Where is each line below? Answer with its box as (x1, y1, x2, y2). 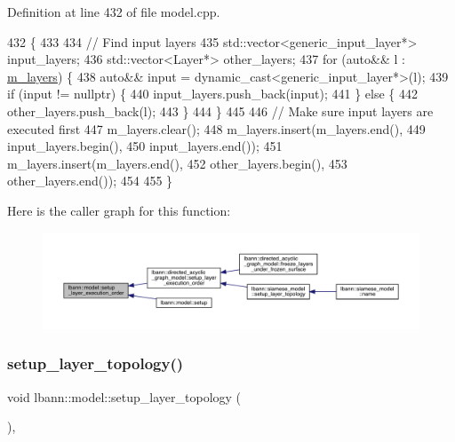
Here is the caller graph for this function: (7, 201, 231, 219)
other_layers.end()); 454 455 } (7, 171, 173, 190)
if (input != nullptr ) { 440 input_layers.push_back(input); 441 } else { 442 (7, 84, 419, 103)
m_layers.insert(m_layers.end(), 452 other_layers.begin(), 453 (7, 154, 347, 172)
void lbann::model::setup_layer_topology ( (7, 387, 242, 406)
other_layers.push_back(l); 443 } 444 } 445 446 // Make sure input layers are (7, 101, 434, 120)
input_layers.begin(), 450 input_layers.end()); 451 (7, 137, 283, 155)
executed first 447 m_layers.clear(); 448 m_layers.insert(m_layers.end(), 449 (7, 119, 426, 138)
